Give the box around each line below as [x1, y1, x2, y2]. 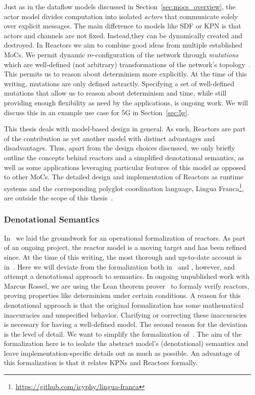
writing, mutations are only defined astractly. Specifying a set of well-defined [4, 78, 234, 88]
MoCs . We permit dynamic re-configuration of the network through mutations [4, 49, 239, 59]
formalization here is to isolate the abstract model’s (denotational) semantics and [4, 338, 248, 348]
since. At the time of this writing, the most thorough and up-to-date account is [4, 251, 242, 262]
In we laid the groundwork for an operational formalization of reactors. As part [4, 232, 246, 243]
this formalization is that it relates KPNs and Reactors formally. [4, 357, 198, 368]
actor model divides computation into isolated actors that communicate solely [4, 11, 238, 21]
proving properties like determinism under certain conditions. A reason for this [4, 290, 241, 300]
